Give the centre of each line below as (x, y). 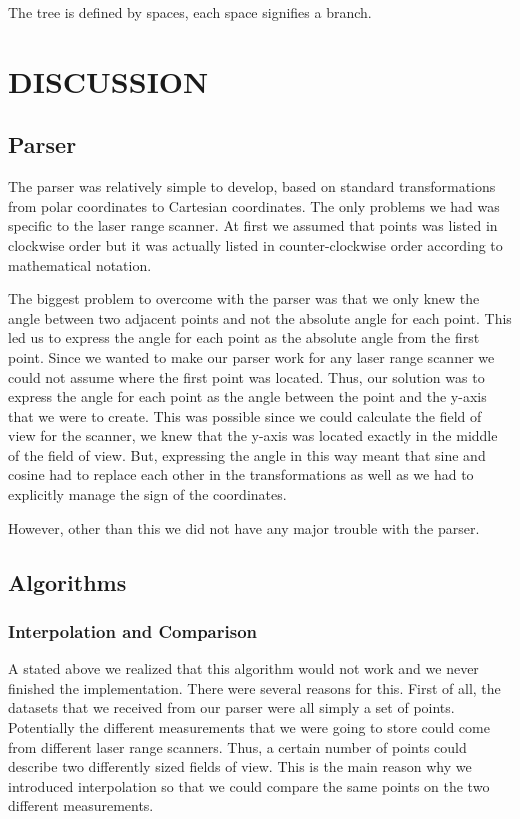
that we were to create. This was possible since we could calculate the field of (245, 415)
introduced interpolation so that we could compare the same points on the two (249, 785)
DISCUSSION (108, 80)
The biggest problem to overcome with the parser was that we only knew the (244, 298)
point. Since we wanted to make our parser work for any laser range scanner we (251, 356)
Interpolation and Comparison (133, 630)
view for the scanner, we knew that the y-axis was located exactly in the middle (253, 435)
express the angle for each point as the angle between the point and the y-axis (247, 396)
